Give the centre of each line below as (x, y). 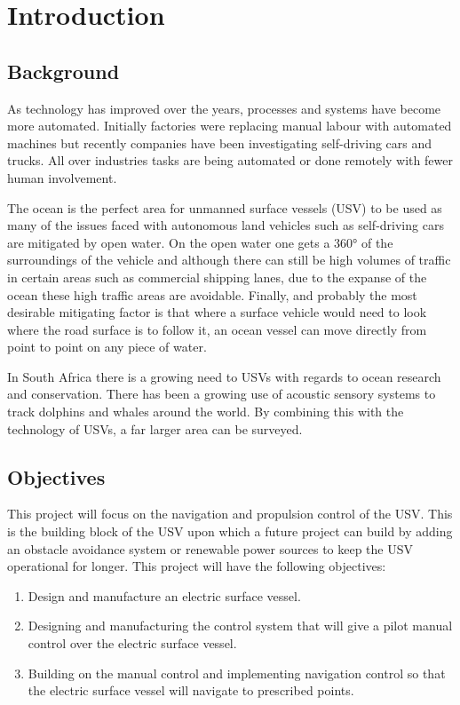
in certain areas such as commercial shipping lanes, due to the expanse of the (217, 277)
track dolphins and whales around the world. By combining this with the (206, 412)
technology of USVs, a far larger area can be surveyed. (155, 428)
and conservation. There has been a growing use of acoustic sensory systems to (222, 394)
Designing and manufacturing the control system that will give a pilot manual (240, 626)
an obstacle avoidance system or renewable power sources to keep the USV (210, 548)
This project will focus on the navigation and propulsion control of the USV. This (230, 514)
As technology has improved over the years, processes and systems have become (224, 108)
